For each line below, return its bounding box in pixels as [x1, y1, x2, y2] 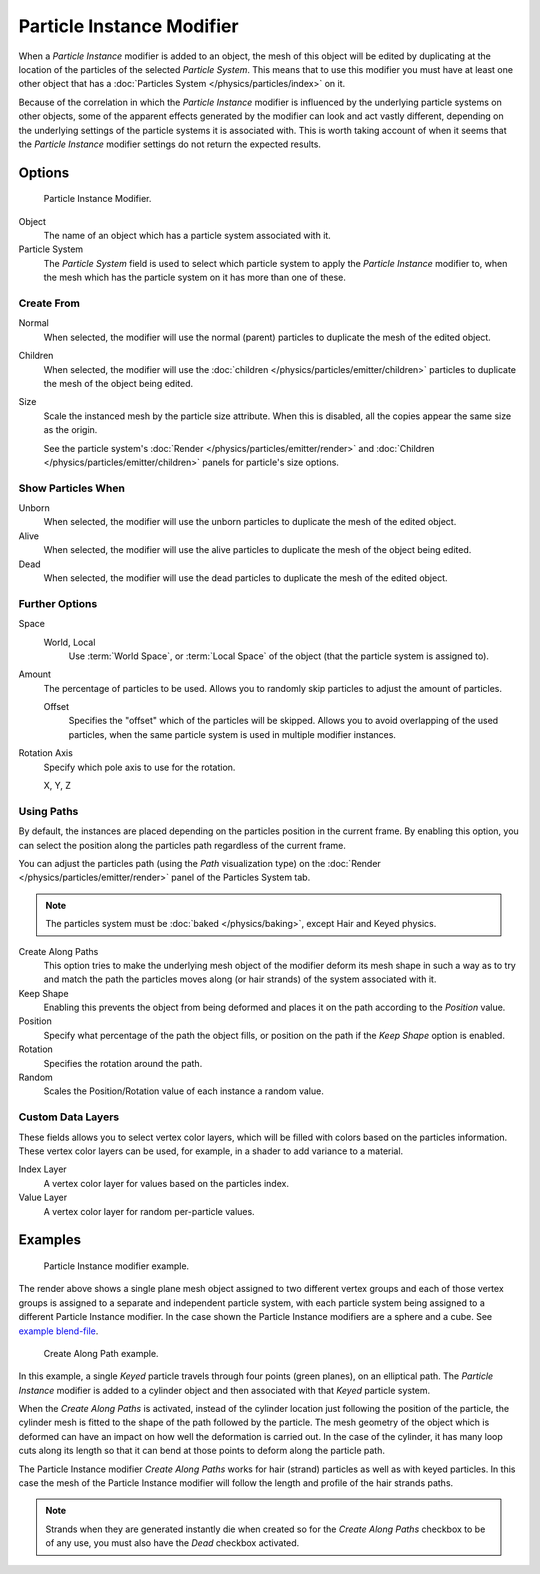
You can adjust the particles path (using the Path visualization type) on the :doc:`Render [18, 857, 382, 869]
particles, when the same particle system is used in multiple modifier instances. [68, 728, 397, 740]
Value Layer [18, 1191, 68, 1204]
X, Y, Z [43, 780, 72, 792]
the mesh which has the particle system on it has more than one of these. [43, 271, 347, 284]
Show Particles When [18, 481, 125, 495]
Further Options [18, 596, 98, 610]
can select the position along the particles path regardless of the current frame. [18, 839, 347, 851]
